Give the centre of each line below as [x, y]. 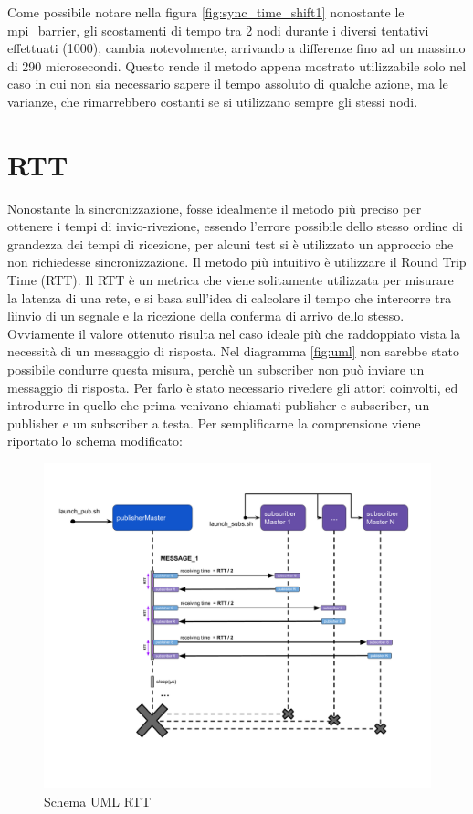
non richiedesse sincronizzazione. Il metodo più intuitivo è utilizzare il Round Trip [237, 262]
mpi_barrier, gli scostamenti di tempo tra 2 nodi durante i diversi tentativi [218, 30]
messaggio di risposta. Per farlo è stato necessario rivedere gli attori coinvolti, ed [233, 387]
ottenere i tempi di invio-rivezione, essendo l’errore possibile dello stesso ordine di [235, 226]
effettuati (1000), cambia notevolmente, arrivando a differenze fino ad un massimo [236, 48]
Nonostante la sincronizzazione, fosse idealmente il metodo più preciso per [215, 208]
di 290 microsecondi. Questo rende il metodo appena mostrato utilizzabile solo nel [237, 65]
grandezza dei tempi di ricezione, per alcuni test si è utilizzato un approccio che [231, 243]
